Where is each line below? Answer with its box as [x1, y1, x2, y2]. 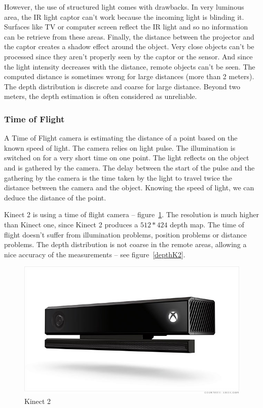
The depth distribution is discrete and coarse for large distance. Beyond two [4, 81, 240, 91]
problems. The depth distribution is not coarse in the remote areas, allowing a [4, 239, 247, 250]
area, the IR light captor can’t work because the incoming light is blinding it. [4, 11, 244, 22]
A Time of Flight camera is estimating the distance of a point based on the [4, 132, 238, 143]
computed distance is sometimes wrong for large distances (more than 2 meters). [4, 71, 254, 82]
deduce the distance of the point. [4, 192, 106, 202]
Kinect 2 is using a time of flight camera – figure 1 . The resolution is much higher [4, 209, 259, 220]
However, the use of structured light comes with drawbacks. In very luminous [4, 2, 244, 12]
